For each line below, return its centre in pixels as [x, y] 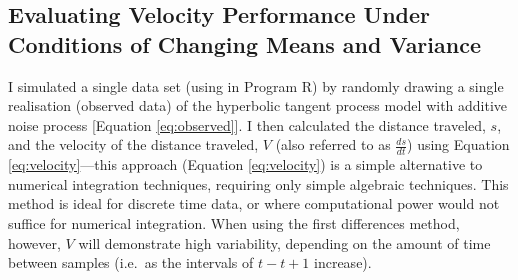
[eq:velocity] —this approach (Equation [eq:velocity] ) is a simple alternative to [245, 164]
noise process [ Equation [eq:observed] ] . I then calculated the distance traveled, [247, 124]
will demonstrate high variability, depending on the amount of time [284, 242]
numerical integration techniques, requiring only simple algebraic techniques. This [258, 183]
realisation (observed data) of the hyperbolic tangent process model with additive [258, 105]
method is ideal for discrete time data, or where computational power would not [254, 203]
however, [34, 242]
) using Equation [458, 144]
